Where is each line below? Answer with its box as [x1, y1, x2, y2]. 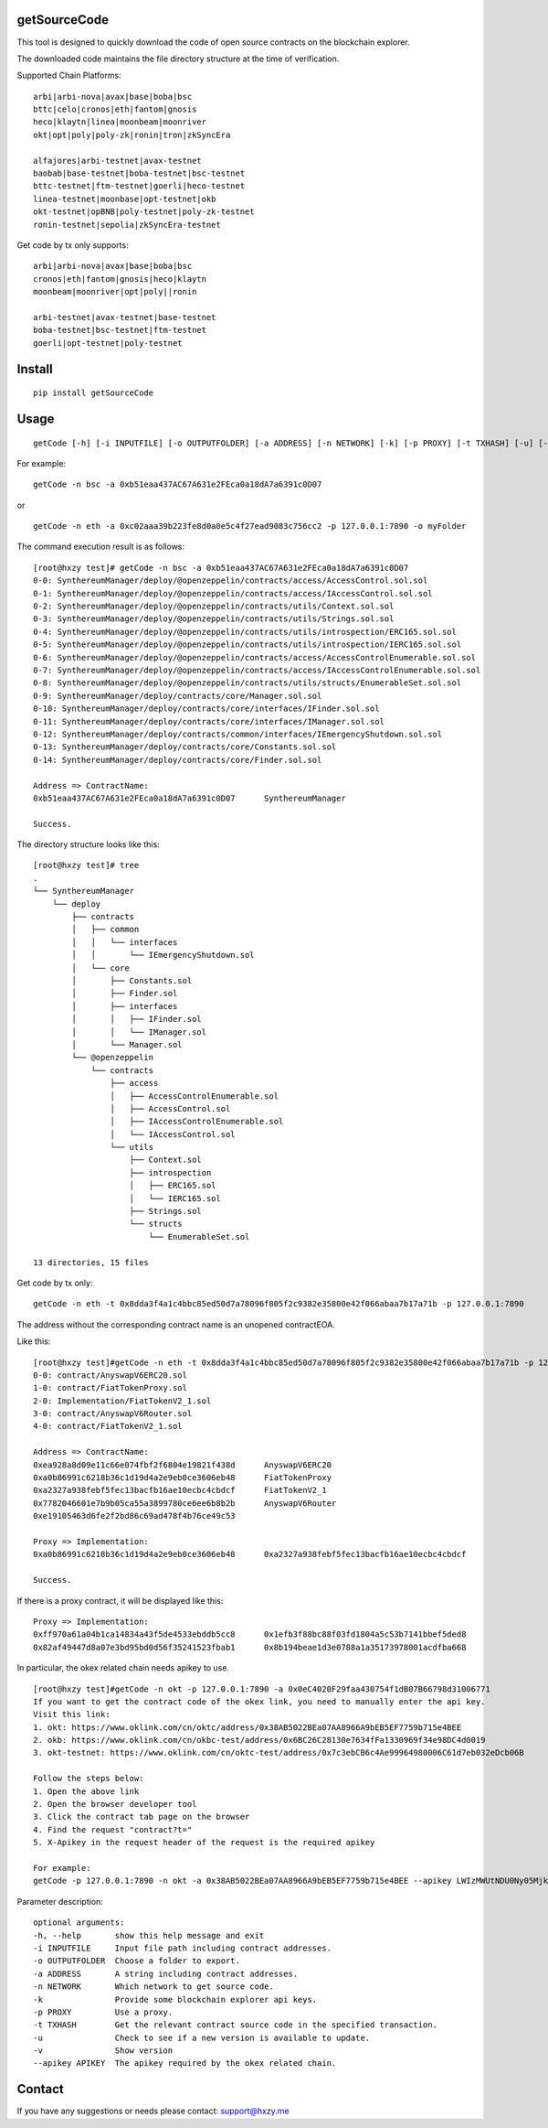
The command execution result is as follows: [16, 541, 185, 553]
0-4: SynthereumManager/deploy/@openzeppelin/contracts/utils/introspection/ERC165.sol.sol [33, 627, 457, 637]
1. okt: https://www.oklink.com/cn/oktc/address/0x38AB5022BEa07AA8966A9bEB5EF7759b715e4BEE [33, 1722, 462, 1733]
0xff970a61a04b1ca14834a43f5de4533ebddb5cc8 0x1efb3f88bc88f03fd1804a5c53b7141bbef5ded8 [33, 1629, 467, 1639]
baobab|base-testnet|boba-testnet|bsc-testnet [33, 168, 246, 178]
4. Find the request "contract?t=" [33, 1824, 193, 1834]
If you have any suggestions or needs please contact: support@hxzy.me [16, 2105, 290, 2117]
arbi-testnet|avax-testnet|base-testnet [33, 312, 216, 322]
